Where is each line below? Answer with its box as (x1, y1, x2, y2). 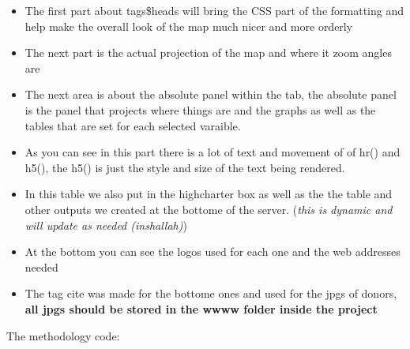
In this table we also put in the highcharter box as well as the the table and (24, 186, 393, 202)
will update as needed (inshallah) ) (24, 216, 187, 233)
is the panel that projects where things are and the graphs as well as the (24, 101, 376, 118)
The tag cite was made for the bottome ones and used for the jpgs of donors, (24, 285, 397, 302)
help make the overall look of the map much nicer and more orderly (24, 17, 353, 34)
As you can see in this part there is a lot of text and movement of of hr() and (24, 144, 401, 160)
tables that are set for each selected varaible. (24, 117, 241, 133)
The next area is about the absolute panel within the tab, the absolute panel (24, 86, 397, 103)
